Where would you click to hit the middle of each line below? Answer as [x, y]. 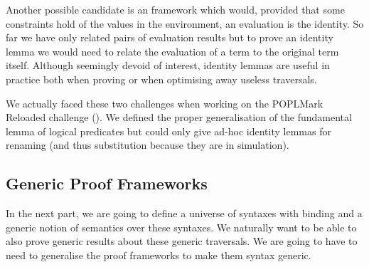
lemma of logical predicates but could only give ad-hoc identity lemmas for [169, 131]
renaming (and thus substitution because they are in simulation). [148, 145]
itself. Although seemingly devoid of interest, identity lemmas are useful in [168, 65]
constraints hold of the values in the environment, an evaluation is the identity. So [185, 23]
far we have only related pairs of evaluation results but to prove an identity [170, 37]
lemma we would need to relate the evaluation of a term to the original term [172, 51]
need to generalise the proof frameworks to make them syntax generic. [159, 255]
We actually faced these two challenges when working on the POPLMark [165, 103]
